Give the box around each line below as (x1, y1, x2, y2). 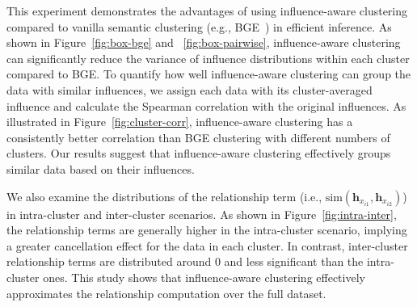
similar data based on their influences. (6, 160, 195, 177)
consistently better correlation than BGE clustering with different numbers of (6, 128, 390, 145)
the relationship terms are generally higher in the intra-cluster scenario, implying (6, 221, 407, 238)
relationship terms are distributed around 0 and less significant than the (6, 253, 364, 270)
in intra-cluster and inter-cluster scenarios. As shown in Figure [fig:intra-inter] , (6, 205, 397, 222)
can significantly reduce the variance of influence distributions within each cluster (6, 49, 410, 66)
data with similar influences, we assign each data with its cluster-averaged (6, 81, 373, 98)
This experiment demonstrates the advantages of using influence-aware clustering (6, 2, 408, 19)
